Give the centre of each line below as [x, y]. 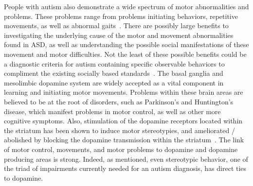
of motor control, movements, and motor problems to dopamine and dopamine [121, 149]
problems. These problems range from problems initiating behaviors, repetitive [121, 16]
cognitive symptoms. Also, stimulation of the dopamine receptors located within [123, 121]
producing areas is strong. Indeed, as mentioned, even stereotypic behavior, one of [126, 159]
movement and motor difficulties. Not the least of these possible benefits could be [125, 54]
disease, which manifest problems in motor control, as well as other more [112, 111]
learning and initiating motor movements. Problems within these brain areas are [124, 92]
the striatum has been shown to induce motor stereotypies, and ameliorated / [119, 130]
